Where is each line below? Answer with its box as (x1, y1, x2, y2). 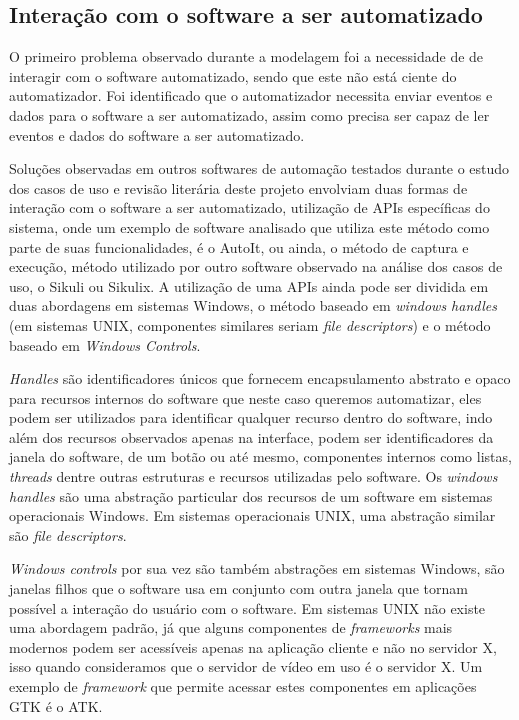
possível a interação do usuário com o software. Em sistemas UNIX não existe (9, 597, 486, 618)
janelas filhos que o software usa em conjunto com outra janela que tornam (9, 578, 468, 599)
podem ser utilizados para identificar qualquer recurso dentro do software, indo (9, 407, 493, 428)
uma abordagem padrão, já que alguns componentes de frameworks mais (9, 617, 453, 638)
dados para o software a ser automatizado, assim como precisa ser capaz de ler (9, 104, 490, 125)
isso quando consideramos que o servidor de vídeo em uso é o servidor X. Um (9, 656, 483, 677)
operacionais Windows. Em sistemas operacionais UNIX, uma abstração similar (9, 505, 496, 526)
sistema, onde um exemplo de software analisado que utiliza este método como (9, 216, 490, 237)
